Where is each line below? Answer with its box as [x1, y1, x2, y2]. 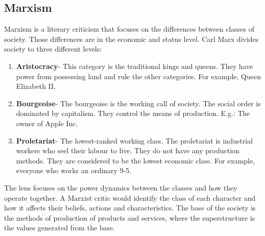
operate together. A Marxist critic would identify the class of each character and [4, 192, 256, 203]
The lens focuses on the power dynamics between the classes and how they [4, 182, 237, 193]
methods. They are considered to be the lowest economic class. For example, [16, 155, 255, 166]
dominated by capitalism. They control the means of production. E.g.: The [16, 108, 250, 119]
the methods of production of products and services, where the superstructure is [4, 212, 255, 223]
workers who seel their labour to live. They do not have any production [16, 145, 239, 156]
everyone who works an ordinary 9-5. [16, 165, 132, 176]
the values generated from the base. [4, 222, 115, 233]
